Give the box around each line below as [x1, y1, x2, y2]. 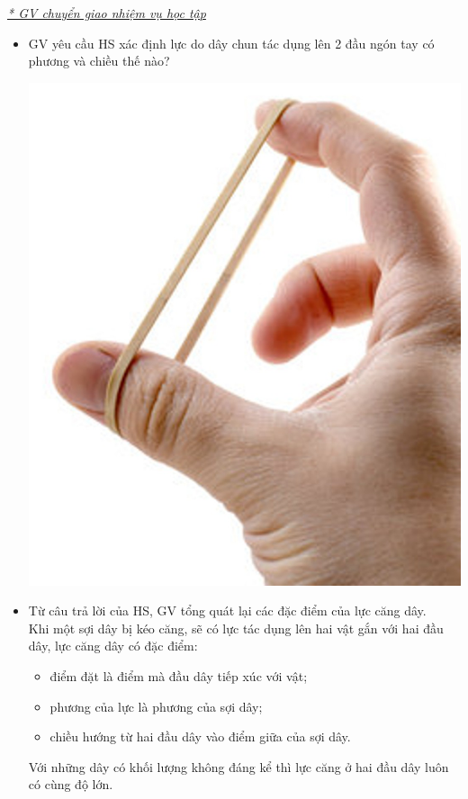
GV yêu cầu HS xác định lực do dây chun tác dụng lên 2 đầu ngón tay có [28, 33, 435, 52]
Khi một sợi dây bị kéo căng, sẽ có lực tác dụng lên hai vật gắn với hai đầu [28, 618, 444, 637]
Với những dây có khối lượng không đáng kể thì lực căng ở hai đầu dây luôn [28, 757, 449, 776]
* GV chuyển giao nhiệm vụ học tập [7, 4, 206, 22]
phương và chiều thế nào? [28, 51, 170, 70]
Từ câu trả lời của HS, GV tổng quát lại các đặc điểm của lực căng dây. [28, 601, 427, 620]
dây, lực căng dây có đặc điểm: [28, 636, 198, 655]
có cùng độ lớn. [28, 775, 113, 794]
